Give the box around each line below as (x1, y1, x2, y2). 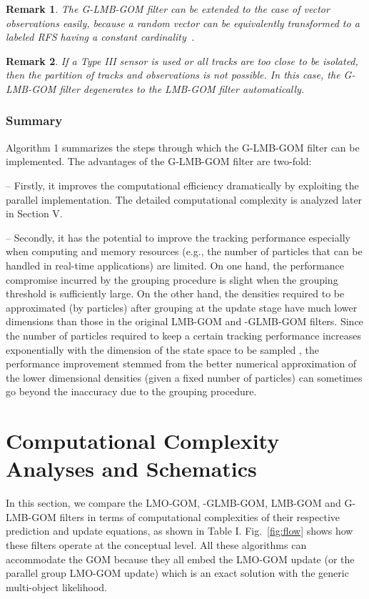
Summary (6, 112, 63, 129)
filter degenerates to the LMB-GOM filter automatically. (59, 81, 305, 96)
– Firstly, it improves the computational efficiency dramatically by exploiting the (6, 177, 359, 192)
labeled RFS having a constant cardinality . (6, 29, 195, 44)
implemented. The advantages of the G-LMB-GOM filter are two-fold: (6, 154, 312, 169)
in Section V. (6, 206, 63, 221)
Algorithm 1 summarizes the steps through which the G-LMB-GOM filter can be (6, 139, 360, 154)
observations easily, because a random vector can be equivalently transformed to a (6, 15, 360, 30)
